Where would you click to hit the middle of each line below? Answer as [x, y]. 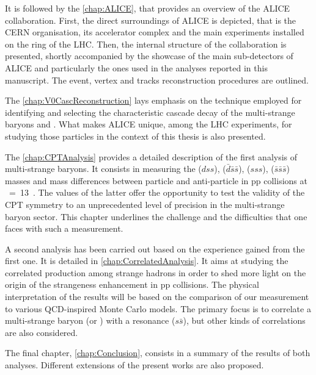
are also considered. [42, 332]
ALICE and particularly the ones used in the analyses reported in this [136, 67]
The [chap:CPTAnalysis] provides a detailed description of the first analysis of [151, 156]
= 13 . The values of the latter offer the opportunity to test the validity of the [157, 192]
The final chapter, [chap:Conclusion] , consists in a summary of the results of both [158, 353]
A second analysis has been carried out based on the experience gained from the [155, 248]
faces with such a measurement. [64, 228]
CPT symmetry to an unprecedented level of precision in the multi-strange [145, 204]
